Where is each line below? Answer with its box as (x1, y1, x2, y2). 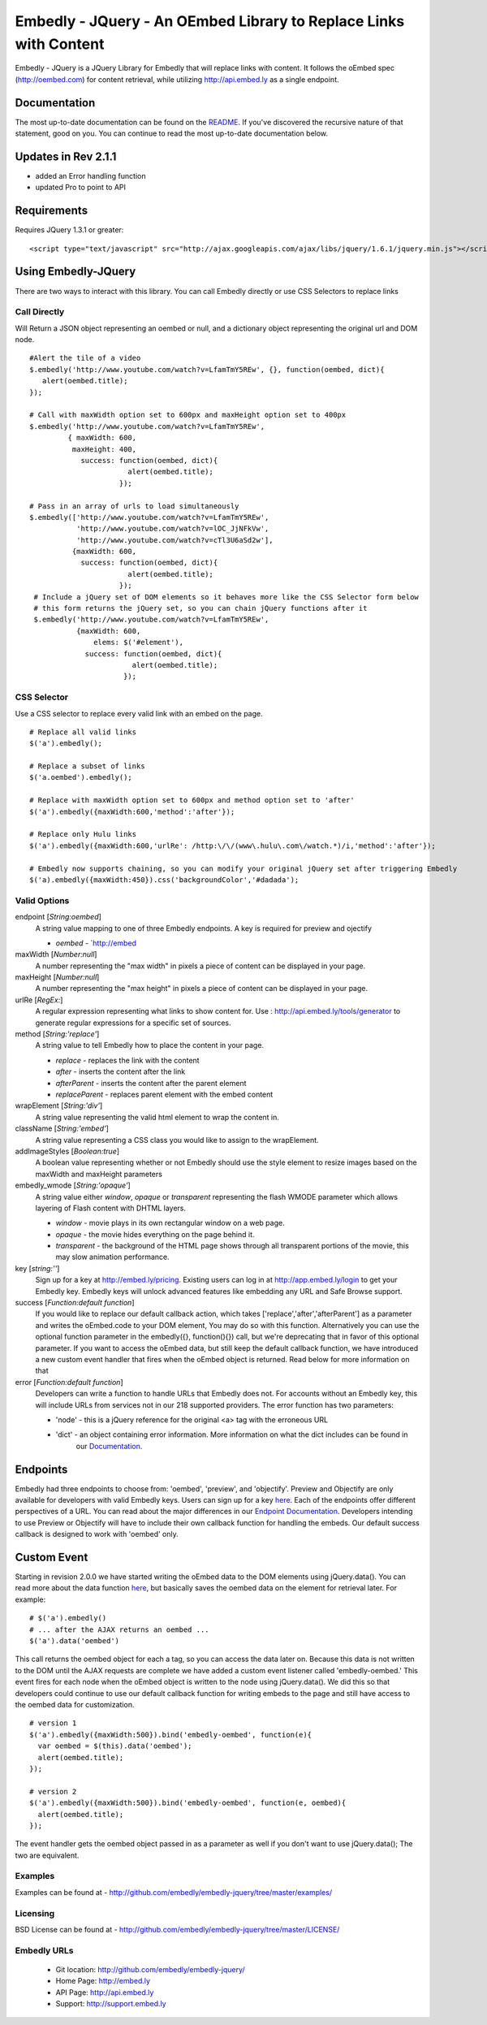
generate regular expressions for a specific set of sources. (35, 1018, 231, 1028)
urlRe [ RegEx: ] (15, 995, 63, 1005)
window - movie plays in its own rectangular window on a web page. (55, 1218, 285, 1228)
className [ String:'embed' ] (15, 1123, 110, 1133)
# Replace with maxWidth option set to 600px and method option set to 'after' (29, 796, 355, 805)
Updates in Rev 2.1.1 (15, 149, 117, 163)
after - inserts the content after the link (55, 1067, 186, 1076)
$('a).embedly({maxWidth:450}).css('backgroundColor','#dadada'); (29, 876, 300, 885)
